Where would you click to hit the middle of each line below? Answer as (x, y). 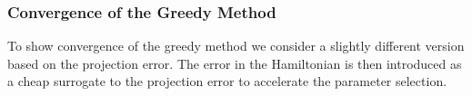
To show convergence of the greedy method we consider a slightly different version (236, 46)
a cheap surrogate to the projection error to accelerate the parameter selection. (227, 81)
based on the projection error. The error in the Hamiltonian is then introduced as (235, 63)
